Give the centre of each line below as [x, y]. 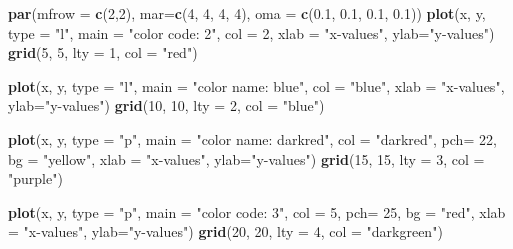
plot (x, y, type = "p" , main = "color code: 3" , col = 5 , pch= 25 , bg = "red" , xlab [257, 211]
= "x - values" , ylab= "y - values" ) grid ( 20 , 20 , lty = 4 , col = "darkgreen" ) [225, 231]
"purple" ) [35, 178]
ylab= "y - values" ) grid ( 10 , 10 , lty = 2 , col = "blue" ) [166, 105]
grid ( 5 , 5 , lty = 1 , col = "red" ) [103, 52]
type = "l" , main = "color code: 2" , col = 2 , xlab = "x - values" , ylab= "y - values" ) [251, 32]
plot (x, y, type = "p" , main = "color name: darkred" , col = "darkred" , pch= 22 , [252, 138]
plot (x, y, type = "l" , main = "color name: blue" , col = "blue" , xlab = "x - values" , [256, 85]
